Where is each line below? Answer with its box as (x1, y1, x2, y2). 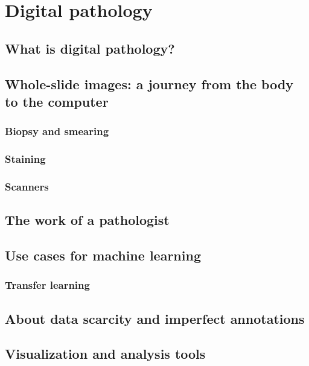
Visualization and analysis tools (5, 344, 206, 363)
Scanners (5, 178, 49, 194)
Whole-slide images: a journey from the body (5, 74, 294, 93)
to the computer (5, 92, 109, 110)
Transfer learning (5, 277, 90, 292)
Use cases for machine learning (5, 246, 201, 265)
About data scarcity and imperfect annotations (5, 309, 305, 327)
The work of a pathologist (5, 210, 170, 229)
